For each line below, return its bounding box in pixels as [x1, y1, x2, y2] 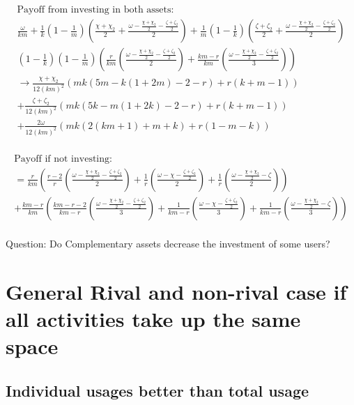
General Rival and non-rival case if [6, 277, 347, 305]
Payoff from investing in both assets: [17, 5, 174, 15]
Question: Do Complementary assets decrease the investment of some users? [6, 236, 330, 251]
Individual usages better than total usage [6, 379, 309, 401]
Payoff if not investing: [14, 153, 112, 164]
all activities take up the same [6, 304, 301, 333]
